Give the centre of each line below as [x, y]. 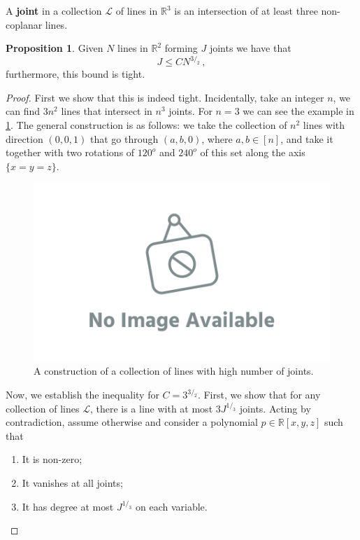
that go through [124, 138]
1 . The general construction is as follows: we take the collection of [146, 125]
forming [181, 48]
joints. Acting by [275, 408]
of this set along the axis [253, 152]
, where [217, 138]
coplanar [24, 24]
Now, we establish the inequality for [82, 395]
